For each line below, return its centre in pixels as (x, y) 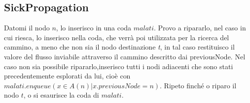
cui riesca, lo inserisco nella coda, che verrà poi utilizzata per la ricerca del (117, 37)
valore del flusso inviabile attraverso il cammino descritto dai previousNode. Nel (125, 56)
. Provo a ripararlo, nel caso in (200, 28)
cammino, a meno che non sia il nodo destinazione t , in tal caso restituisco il (119, 47)
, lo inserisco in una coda (94, 28)
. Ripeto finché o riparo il (198, 85)
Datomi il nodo (27, 28)
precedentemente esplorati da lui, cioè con (67, 76)
